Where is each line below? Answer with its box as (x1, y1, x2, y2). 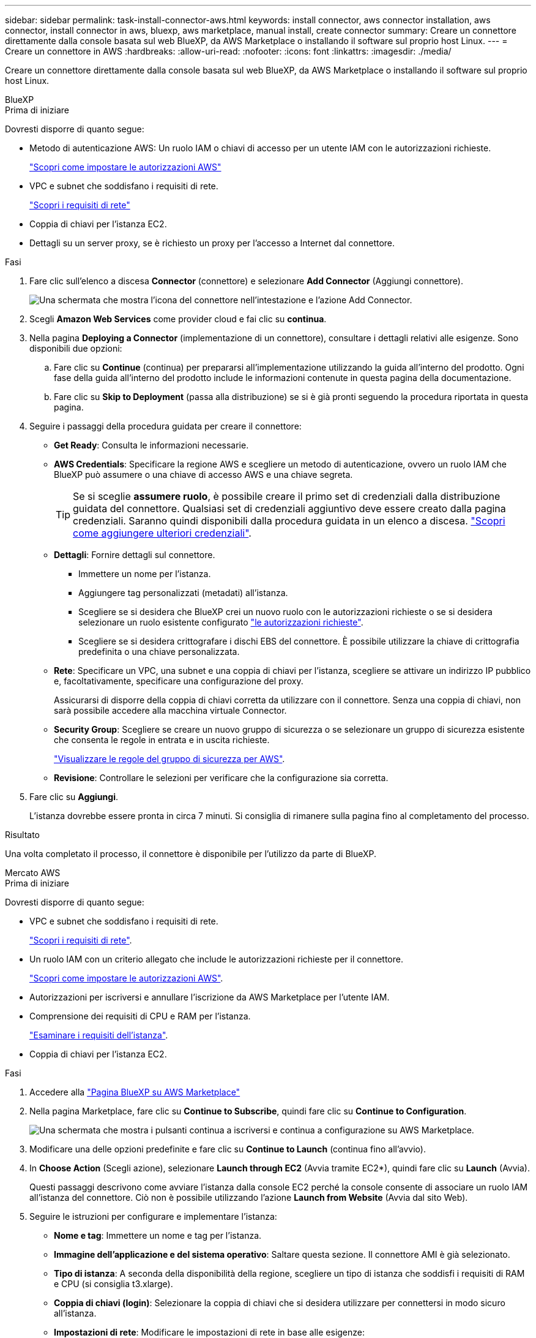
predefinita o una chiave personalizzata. (78, 646, 240, 657)
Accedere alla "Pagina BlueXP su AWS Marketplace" (29, 1087, 240, 1097)
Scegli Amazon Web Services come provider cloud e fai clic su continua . (29, 314, 327, 324)
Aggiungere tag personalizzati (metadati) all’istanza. (78, 588, 288, 598)
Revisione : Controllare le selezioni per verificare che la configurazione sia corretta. (54, 773, 389, 783)
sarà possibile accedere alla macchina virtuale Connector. (54, 705, 287, 716)
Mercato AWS (5, 867, 61, 878)
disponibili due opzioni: (29, 343, 122, 353)
